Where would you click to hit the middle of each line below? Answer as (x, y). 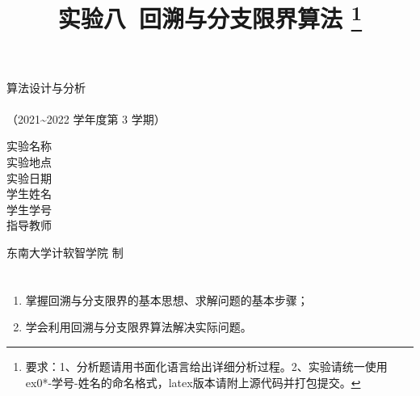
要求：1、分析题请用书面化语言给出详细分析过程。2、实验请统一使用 (206, 367)
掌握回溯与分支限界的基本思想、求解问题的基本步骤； (167, 299)
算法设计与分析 (46, 87)
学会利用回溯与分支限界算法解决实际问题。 (139, 327)
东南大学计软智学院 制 (65, 253)
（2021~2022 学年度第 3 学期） (86, 118)
